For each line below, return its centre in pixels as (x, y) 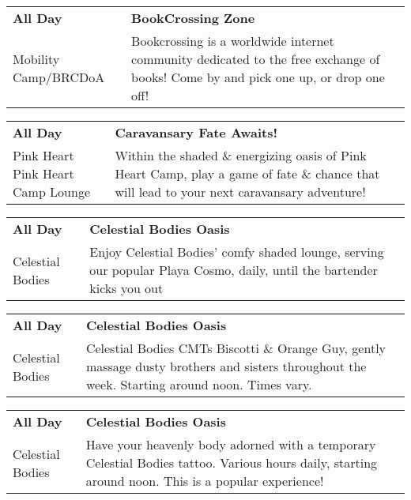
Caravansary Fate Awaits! (196, 132)
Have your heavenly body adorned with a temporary (231, 444)
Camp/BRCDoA (59, 77)
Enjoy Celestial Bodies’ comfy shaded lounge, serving (237, 252)
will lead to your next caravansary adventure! (240, 192)
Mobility (36, 59)
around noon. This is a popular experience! (205, 481)
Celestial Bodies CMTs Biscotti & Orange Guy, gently (236, 348)
